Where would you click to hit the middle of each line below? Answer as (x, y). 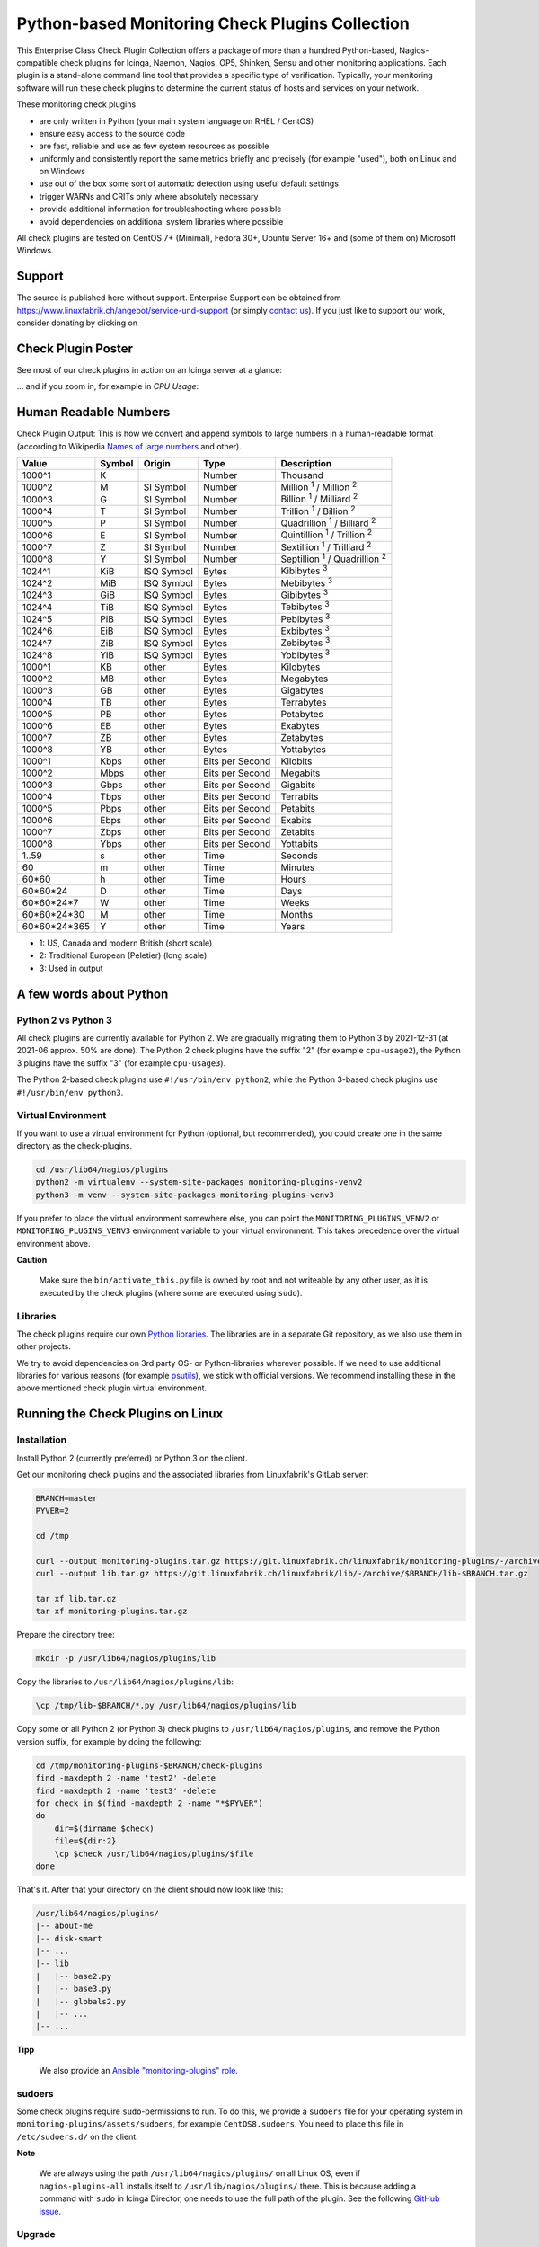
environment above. (53, 1243)
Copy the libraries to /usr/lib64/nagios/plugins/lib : (125, 1682)
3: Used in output (71, 968)
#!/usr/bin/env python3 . (70, 1092)
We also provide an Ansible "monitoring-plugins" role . (138, 2070)
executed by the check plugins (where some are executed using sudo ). (171, 1292)
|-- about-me (64, 1926)
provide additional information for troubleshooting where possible (160, 209)
